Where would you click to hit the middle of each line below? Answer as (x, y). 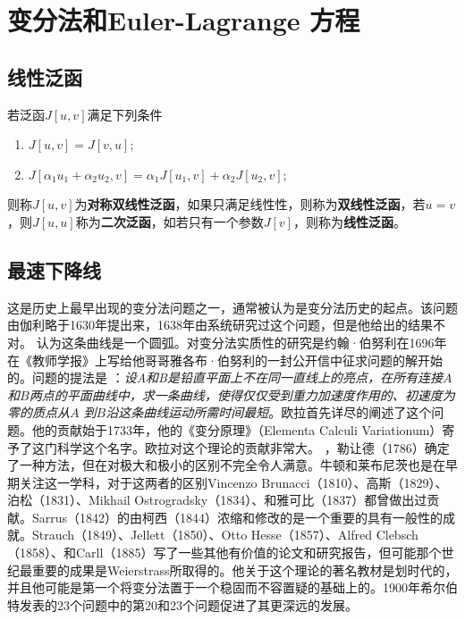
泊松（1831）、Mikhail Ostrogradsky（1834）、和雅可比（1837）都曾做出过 (217, 500)
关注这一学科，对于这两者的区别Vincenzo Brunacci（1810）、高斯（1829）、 (233, 482)
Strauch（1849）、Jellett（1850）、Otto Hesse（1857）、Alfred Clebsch (225, 535)
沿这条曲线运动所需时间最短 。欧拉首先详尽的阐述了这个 (269, 412)
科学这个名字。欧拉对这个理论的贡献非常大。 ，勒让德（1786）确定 (253, 447)
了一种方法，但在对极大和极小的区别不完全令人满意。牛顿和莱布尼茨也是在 (226, 465)
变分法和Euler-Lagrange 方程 (184, 20)
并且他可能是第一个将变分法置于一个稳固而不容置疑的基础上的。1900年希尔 (226, 587)
